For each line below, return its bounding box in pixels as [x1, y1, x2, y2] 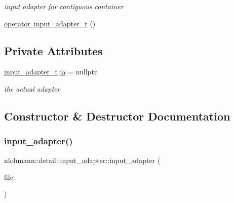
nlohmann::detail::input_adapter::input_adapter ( [4, 154, 161, 165]
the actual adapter [4, 83, 60, 94]
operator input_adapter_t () [4, 18, 96, 28]
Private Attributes [4, 43, 103, 58]
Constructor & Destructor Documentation [4, 108, 230, 124]
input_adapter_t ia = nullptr [4, 66, 97, 77]
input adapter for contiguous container [4, 1, 124, 11]
